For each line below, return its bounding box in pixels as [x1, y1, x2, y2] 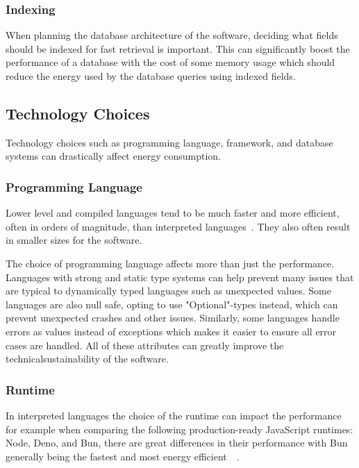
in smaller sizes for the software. [6, 233, 142, 247]
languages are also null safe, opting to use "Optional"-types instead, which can [6, 296, 338, 311]
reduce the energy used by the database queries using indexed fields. [6, 69, 296, 83]
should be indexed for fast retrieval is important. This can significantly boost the [6, 41, 350, 56]
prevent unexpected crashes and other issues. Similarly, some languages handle [6, 310, 340, 325]
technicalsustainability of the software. [6, 351, 169, 366]
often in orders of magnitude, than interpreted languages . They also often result [6, 219, 351, 233]
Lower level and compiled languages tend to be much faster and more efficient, [6, 206, 340, 220]
